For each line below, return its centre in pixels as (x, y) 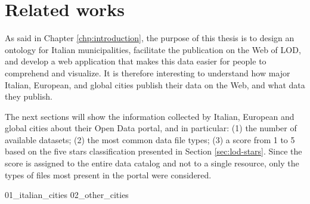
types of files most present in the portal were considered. (108, 174)
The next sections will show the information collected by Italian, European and (150, 116)
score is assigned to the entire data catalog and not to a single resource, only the (152, 163)
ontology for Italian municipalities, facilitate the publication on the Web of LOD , (153, 49)
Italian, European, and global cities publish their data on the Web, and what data (155, 84)
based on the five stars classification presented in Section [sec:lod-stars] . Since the (154, 151)
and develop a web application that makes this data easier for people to (136, 61)
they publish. (29, 96)
